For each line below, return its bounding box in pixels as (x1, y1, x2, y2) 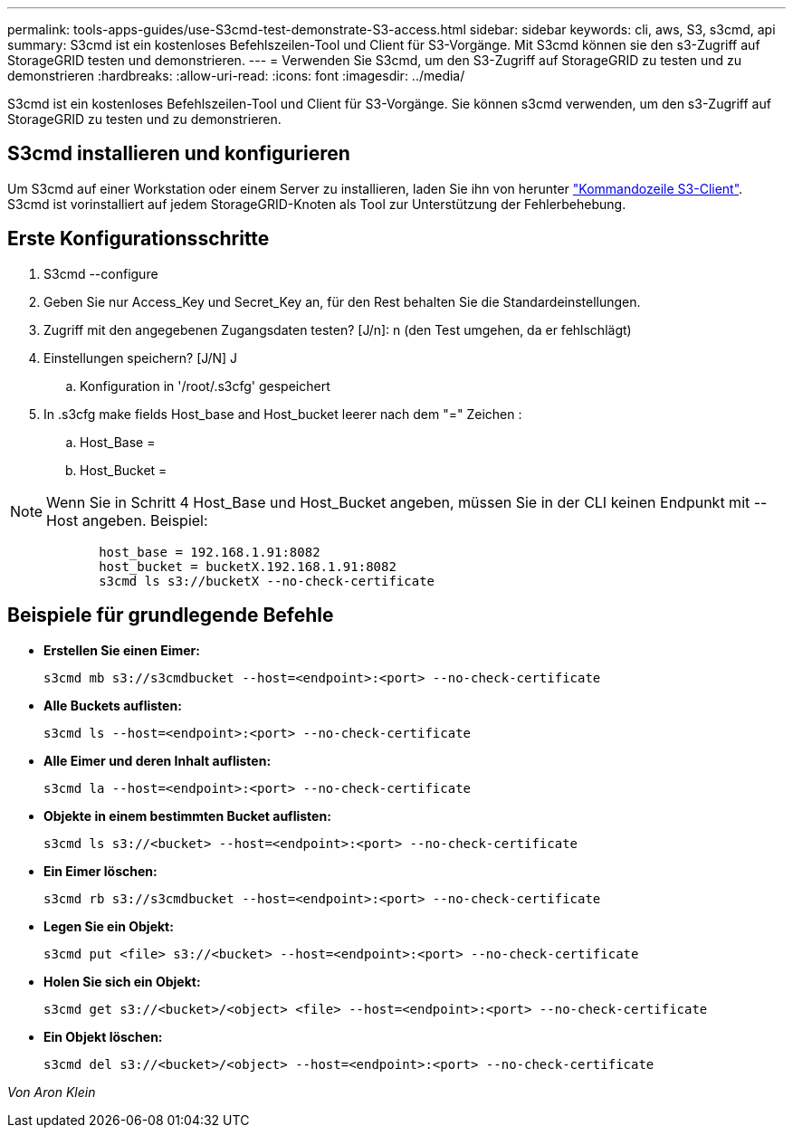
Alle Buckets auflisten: (43, 697, 182, 713)
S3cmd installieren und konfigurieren (7, 142, 350, 166)
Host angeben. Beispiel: (46, 510, 208, 529)
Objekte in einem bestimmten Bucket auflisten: (43, 807, 331, 824)
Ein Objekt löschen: (43, 1028, 163, 1044)
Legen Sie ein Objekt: (43, 918, 174, 934)
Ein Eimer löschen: (43, 863, 158, 879)
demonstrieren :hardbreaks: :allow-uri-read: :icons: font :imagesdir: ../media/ (7, 68, 465, 83)
